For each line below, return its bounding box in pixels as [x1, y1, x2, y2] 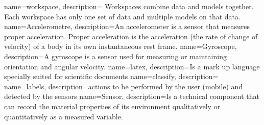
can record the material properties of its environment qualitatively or [4, 101, 221, 111]
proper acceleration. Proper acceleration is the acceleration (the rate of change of [4, 31, 258, 41]
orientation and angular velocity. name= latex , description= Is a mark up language [4, 61, 260, 71]
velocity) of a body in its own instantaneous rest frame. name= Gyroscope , [4, 41, 237, 52]
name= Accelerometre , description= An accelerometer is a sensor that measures [4, 21, 250, 32]
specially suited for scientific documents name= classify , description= [4, 71, 219, 82]
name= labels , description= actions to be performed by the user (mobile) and [4, 81, 243, 91]
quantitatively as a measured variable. [4, 111, 123, 121]
